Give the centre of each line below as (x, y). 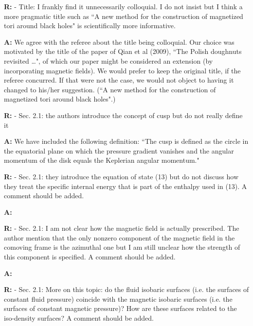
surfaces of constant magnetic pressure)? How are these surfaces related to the (120, 308)
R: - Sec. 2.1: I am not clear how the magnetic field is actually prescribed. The (122, 228)
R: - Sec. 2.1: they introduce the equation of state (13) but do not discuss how (121, 176)
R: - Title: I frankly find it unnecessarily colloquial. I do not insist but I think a (123, 6)
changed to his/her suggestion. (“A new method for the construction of (110, 89)
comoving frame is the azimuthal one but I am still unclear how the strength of (122, 247)
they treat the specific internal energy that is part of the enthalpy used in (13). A (126, 186)
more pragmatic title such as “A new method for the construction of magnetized (124, 16)
